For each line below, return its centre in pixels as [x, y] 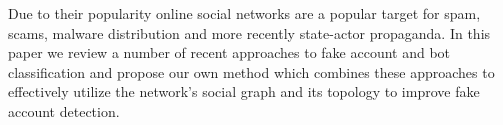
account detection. [64, 110]
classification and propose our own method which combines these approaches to [251, 71]
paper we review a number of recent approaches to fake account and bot [229, 52]
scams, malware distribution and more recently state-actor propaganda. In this [249, 32]
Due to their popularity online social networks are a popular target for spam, [244, 13]
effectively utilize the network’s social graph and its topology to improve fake [244, 91]
